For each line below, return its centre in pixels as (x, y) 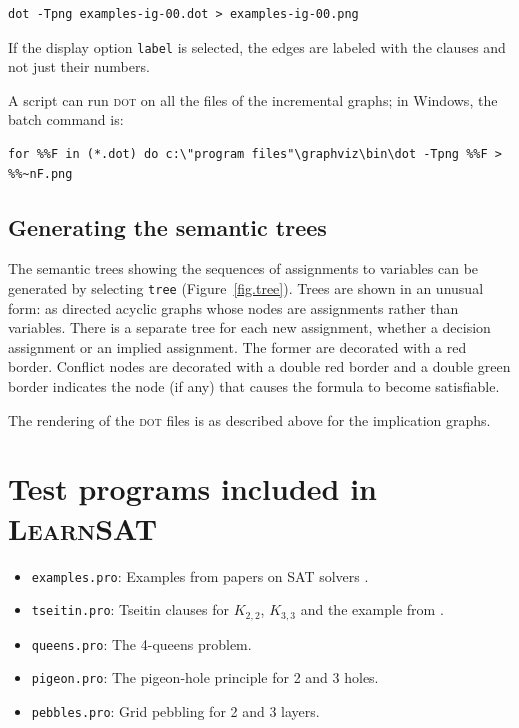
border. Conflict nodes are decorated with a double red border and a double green (259, 366)
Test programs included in (193, 488)
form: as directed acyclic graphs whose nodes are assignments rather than (233, 307)
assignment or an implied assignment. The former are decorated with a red (237, 346)
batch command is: (66, 119)
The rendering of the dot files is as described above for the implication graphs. (249, 419)
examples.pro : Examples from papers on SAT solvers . (200, 575)
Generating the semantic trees (167, 226)
